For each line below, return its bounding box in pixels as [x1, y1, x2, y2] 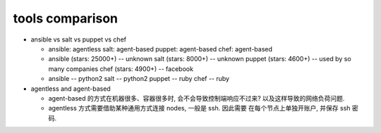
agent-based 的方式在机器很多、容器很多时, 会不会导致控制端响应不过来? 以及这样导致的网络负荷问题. [48, 94, 345, 102]
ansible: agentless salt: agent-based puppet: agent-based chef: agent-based [48, 44, 273, 53]
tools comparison [13, 11, 119, 26]
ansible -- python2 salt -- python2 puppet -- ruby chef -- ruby [48, 75, 229, 83]
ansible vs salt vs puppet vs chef [30, 35, 127, 44]
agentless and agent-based [30, 84, 111, 93]
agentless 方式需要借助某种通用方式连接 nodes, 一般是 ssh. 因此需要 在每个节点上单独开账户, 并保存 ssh [48, 104, 351, 113]
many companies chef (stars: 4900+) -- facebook [48, 64, 194, 73]
